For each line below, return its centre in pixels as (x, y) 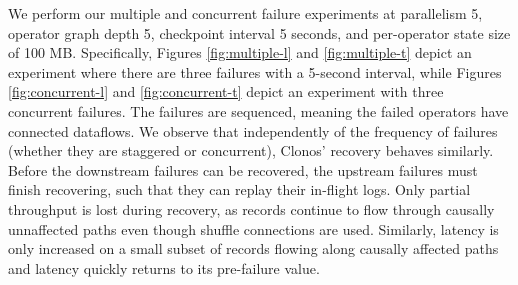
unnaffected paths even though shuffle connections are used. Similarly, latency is (253, 228)
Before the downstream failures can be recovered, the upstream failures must (243, 169)
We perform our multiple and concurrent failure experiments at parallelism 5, (245, 13)
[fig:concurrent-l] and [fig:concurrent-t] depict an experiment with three (226, 91)
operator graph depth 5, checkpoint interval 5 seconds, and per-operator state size (259, 32)
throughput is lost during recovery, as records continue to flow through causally (251, 208)
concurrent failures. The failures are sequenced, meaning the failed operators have (258, 110)
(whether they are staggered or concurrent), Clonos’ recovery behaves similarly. (251, 150)
